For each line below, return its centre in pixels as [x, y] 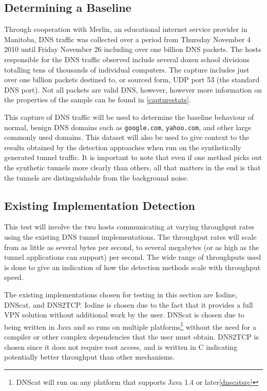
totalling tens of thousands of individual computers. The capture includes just [127, 69]
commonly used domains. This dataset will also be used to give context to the [127, 137]
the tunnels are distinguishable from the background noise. [97, 177]
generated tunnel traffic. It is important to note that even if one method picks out [133, 157]
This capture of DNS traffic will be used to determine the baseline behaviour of [129, 117]
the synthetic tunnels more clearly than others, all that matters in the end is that [132, 167]
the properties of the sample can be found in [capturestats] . [98, 100]
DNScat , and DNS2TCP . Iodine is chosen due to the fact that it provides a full [129, 304]
